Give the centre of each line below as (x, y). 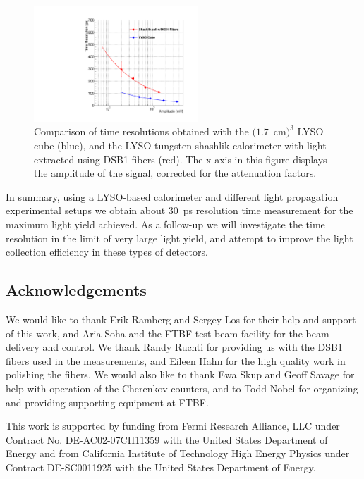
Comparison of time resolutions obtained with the (141, 131)
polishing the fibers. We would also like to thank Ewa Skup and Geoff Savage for (180, 374)
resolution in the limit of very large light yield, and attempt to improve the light (180, 238)
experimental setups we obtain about (86, 210)
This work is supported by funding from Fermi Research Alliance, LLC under (173, 426)
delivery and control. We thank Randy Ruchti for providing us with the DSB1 (174, 347)
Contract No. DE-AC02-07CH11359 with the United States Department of (167, 439)
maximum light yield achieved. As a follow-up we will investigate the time (165, 224)
